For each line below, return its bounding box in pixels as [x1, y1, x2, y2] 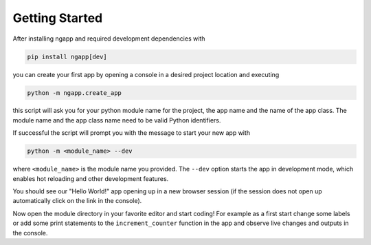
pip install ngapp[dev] [27, 52, 108, 61]
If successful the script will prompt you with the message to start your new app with [12, 129, 251, 137]
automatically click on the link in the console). [12, 197, 142, 205]
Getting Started [12, 10, 103, 25]
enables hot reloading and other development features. [12, 174, 169, 182]
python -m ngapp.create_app [27, 89, 122, 96]
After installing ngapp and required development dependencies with [12, 34, 205, 43]
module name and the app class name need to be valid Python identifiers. [12, 116, 221, 124]
